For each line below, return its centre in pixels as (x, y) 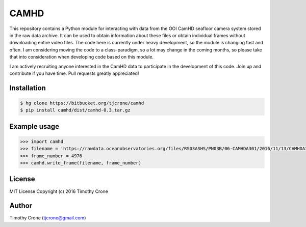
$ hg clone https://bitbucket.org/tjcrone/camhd (82, 103)
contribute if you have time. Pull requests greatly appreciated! (74, 73)
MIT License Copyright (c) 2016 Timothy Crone (59, 191)
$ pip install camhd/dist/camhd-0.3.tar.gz (75, 110)
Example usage (34, 126)
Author (21, 206)
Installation (28, 88)
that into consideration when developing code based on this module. (82, 57)
